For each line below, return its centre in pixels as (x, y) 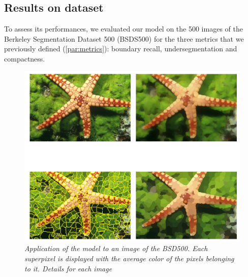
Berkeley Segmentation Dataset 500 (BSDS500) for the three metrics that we (124, 38)
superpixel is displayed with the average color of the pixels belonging (129, 258)
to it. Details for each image (68, 268)
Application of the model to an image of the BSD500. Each (116, 248)
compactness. (25, 58)
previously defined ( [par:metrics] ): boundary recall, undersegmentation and (121, 49)
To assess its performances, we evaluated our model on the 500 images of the (123, 29)
